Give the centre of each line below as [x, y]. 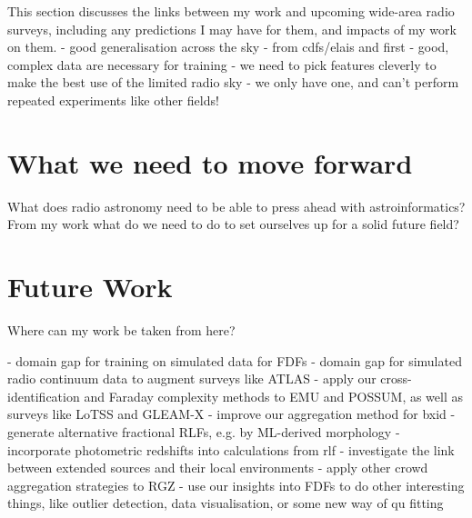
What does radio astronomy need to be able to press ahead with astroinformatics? [236, 206]
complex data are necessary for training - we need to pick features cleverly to [222, 64]
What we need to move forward [210, 162]
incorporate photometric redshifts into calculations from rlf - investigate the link [231, 449]
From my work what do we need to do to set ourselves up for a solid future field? [233, 224]
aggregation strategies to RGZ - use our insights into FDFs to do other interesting [236, 485]
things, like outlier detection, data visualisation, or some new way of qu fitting [226, 503]
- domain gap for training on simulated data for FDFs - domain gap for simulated [235, 360]
